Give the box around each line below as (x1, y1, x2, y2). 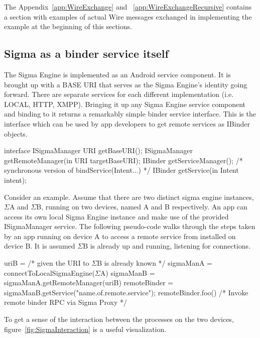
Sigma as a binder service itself (4, 46, 169, 61)
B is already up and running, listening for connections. (83, 241, 251, 251)
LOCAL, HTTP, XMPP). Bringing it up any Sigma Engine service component (4, 98, 246, 109)
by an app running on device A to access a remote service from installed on (4, 231, 236, 241)
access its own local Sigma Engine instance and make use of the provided (4, 211, 229, 221)
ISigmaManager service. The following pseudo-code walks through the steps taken (4, 221, 255, 232)
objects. (4, 128, 28, 139)
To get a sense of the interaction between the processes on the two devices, (4, 314, 234, 324)
